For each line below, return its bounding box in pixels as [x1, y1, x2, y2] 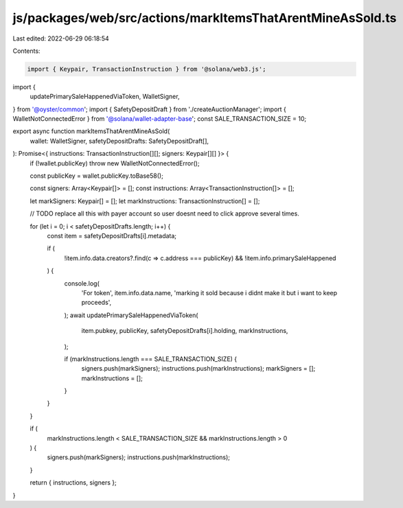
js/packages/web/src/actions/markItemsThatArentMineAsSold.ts [12, 10, 397, 25]
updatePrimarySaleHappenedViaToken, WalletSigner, [30, 93, 180, 101]
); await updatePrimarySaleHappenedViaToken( [64, 311, 198, 319]
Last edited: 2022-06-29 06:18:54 [12, 34, 109, 43]
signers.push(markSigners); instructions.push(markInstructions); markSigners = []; [81, 365, 316, 373]
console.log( [64, 279, 100, 288]
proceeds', [81, 299, 112, 307]
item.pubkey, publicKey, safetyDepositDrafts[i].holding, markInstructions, [81, 327, 288, 335]
